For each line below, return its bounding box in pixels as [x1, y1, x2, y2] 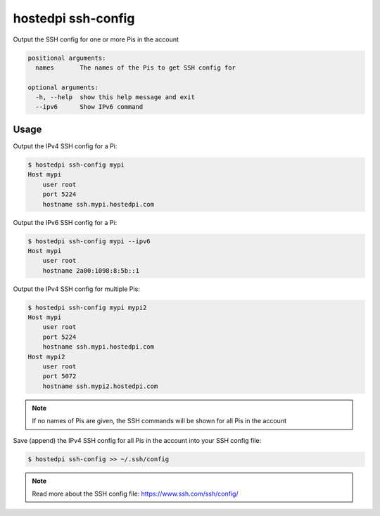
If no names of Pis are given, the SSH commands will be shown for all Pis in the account [32, 417, 286, 425]
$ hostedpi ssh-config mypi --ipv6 [27, 237, 151, 245]
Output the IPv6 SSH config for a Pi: [13, 218, 118, 226]
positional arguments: [27, 53, 106, 62]
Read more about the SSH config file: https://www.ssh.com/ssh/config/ [32, 489, 239, 498]
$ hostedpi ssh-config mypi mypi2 [27, 303, 147, 311]
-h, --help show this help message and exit [35, 93, 195, 101]
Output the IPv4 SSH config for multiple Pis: [13, 285, 140, 293]
